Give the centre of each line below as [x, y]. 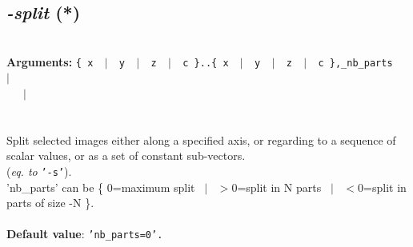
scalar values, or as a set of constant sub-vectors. [126, 155]
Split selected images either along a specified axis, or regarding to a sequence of [201, 139]
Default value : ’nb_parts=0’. [85, 234]
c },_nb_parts [355, 63]
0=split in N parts [277, 187]
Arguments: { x [50, 61]
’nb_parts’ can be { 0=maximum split [101, 187]
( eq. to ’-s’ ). [39, 171]
